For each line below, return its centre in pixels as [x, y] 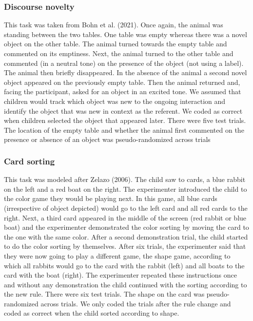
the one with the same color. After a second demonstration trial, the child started [126, 236]
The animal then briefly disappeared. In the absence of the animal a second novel [126, 72]
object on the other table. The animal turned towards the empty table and [116, 44]
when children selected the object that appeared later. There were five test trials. [125, 120]
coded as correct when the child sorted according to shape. [92, 313]
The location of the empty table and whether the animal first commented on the [124, 130]
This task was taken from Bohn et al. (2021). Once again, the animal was [114, 25]
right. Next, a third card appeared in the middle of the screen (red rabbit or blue [125, 217]
